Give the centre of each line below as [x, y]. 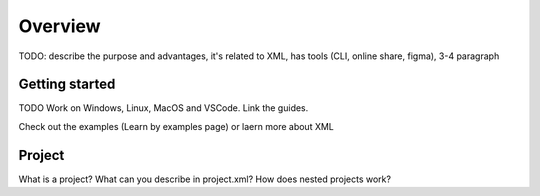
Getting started [67, 84]
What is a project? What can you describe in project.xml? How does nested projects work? [205, 179]
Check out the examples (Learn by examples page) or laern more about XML [176, 126]
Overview [59, 26]
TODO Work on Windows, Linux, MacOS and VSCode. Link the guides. [163, 108]
